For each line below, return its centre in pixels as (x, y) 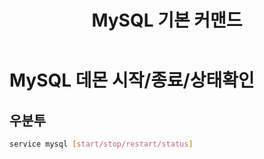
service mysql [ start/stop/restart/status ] (101, 144)
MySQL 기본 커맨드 (167, 20)
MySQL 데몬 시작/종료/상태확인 (132, 80)
